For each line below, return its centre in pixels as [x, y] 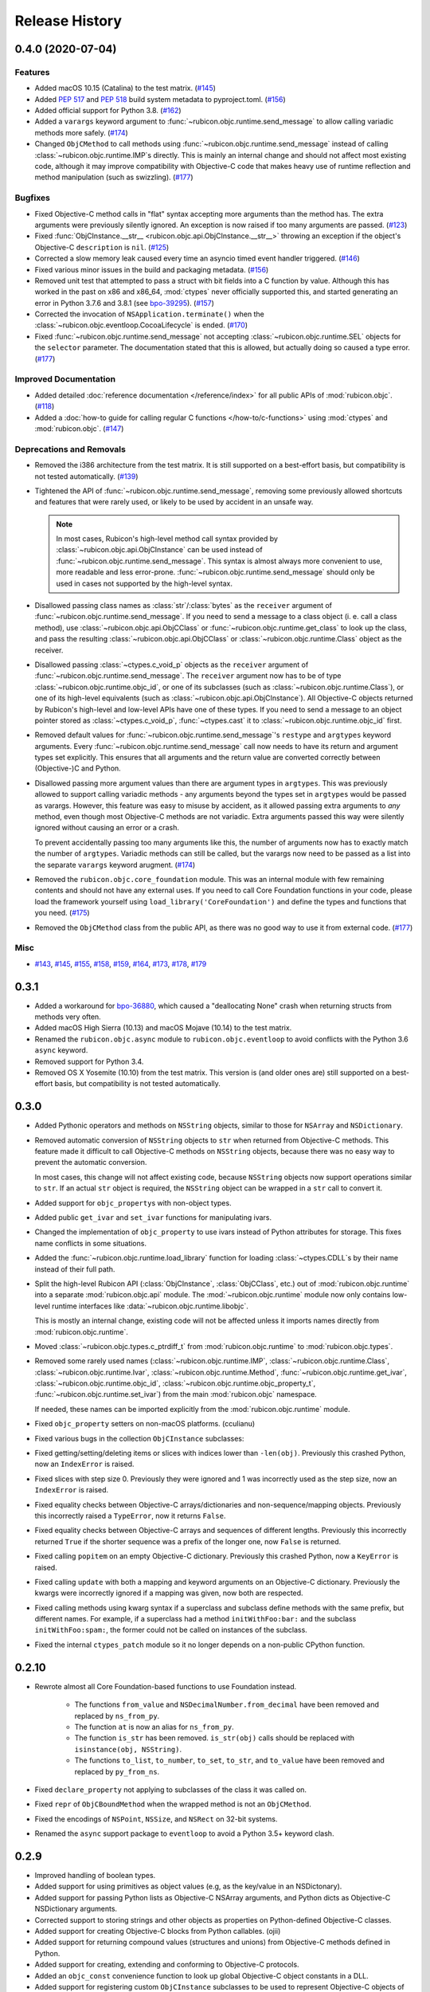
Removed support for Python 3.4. [89, 1061]
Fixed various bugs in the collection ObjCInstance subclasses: [139, 1438]
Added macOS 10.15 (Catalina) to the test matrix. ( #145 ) [125, 88]
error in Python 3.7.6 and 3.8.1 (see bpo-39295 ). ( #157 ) [125, 303]
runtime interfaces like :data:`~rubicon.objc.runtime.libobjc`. [150, 1306]
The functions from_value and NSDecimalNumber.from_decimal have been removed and [227, 1704]
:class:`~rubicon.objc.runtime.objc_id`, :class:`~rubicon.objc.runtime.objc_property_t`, [175, 1383]
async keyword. [61, 1050]
